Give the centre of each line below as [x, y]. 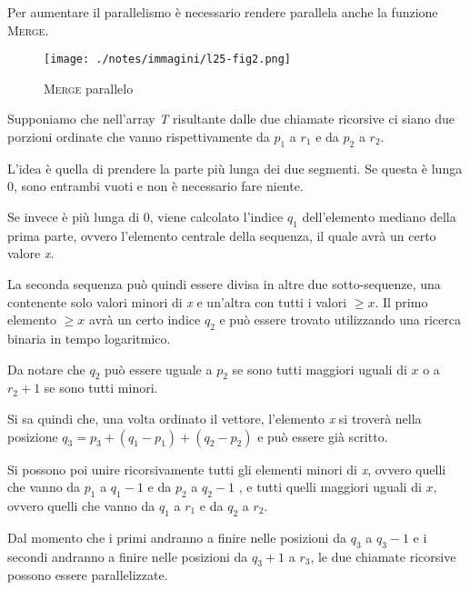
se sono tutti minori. [101, 388]
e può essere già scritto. [323, 436]
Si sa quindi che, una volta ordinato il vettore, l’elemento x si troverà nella [215, 418]
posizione [33, 436]
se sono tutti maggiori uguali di [320, 369]
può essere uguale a [159, 369]
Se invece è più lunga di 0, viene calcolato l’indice [145, 217]
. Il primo [401, 301]
